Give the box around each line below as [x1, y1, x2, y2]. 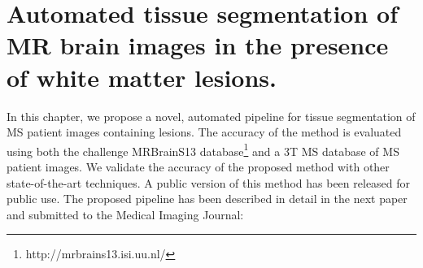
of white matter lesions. [7, 60, 277, 93]
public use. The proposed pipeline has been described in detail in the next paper [7, 190, 408, 207]
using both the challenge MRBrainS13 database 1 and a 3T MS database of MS [7, 140, 399, 159]
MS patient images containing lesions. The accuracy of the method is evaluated [7, 123, 402, 140]
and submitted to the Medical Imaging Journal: [7, 205, 244, 223]
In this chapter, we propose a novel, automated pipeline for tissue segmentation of [7, 107, 416, 124]
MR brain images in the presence [7, 28, 389, 62]
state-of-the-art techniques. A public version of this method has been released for [7, 174, 411, 191]
